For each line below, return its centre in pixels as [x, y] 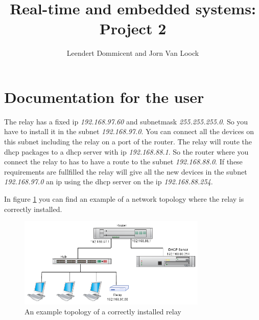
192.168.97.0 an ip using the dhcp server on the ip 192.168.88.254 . [109, 182]
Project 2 [133, 28]
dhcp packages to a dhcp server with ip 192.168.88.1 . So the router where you [126, 151]
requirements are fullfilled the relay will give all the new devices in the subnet [126, 171]
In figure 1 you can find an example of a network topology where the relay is [124, 199]
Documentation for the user [104, 97]
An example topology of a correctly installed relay [103, 312]
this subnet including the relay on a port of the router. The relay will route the [128, 142]
